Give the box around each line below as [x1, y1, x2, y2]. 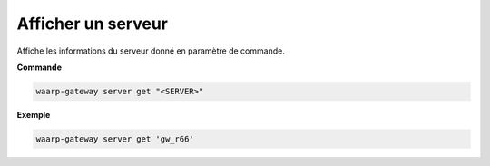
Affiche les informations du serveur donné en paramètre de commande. [16, 45, 285, 56]
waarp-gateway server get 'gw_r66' [35, 133, 194, 144]
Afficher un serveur [16, 14, 168, 34]
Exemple [16, 109, 51, 120]
